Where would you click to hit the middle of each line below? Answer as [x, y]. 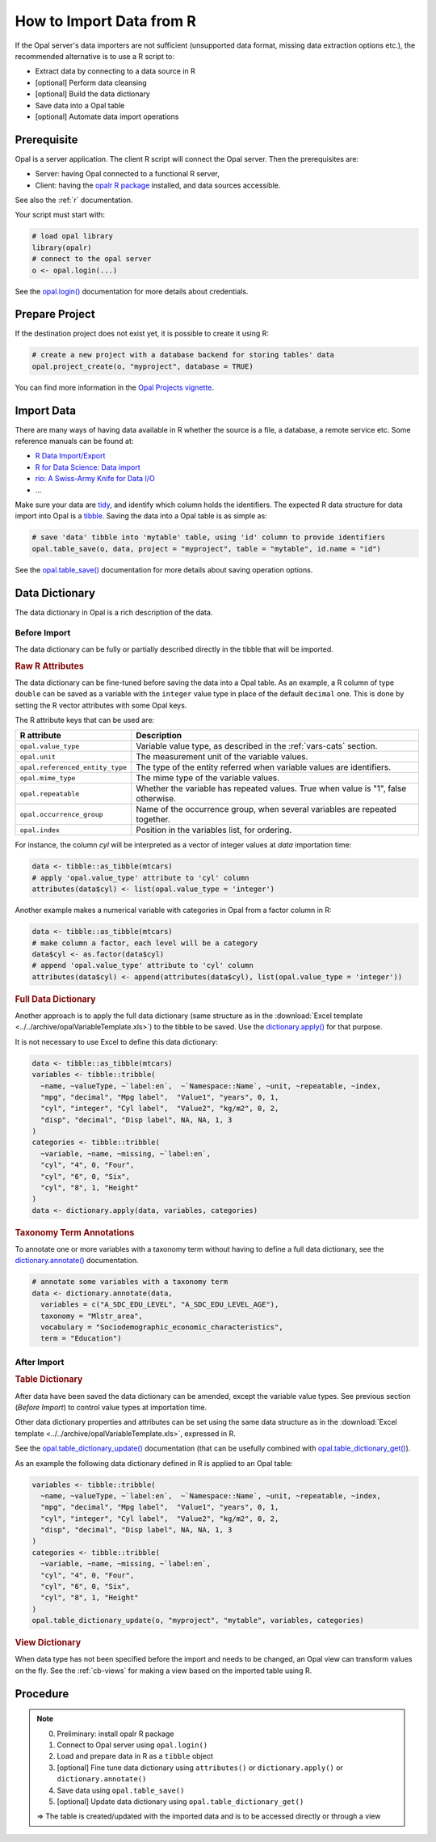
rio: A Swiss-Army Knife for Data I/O [95, 479]
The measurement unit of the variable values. [222, 757]
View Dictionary [48, 1643]
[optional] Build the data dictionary [93, 94]
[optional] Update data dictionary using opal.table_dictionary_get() [180, 1802]
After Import [40, 1362]
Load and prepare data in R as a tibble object [135, 1756]
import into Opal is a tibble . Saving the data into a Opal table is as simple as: [141, 516]
